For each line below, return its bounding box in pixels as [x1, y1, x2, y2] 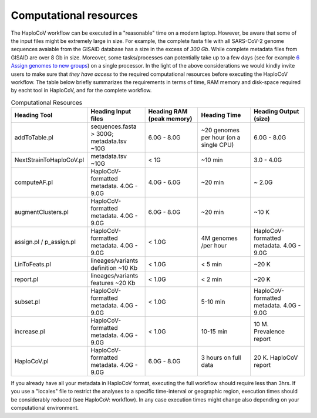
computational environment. [11, 404, 79, 412]
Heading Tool [14, 111, 53, 119]
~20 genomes [201, 126, 240, 135]
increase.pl [14, 327, 45, 336]
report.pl [14, 275, 38, 283]
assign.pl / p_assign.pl [14, 238, 76, 246]
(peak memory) [148, 115, 193, 123]
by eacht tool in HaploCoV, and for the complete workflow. [11, 87, 152, 94]
